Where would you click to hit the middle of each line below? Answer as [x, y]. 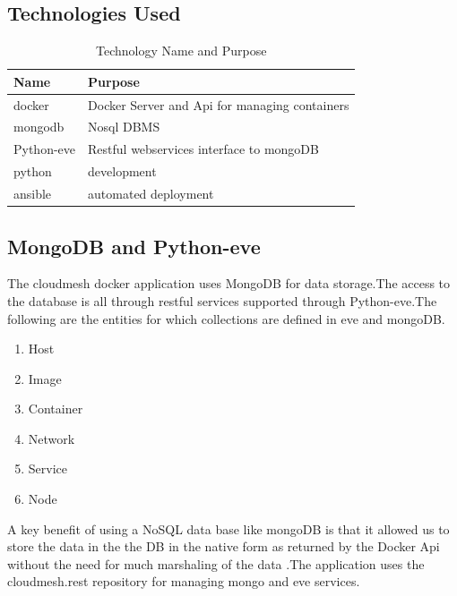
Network [52, 438]
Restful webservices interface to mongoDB [203, 149]
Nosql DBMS [124, 127]
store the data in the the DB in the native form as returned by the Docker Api [224, 546]
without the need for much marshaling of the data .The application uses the [216, 563]
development [122, 171]
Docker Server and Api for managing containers [219, 104]
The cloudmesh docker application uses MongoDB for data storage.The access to [229, 283]
